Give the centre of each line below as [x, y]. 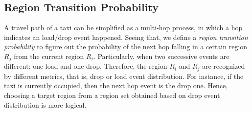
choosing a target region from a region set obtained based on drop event [112, 95]
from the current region [49, 56]
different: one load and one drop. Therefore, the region [86, 66]
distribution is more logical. [45, 104]
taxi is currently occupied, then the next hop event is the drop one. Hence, [116, 85]
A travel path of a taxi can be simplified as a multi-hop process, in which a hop [123, 28]
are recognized [224, 66]
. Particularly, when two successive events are [161, 56]
